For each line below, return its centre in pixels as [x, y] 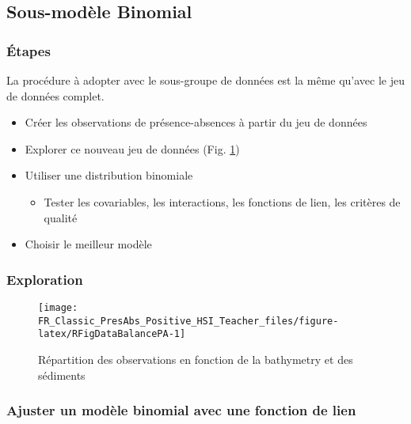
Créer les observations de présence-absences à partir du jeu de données [196, 122]
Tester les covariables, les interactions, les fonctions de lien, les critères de [222, 201]
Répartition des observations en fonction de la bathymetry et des [196, 359]
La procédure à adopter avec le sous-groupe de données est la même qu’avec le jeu [206, 80]
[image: [58, 307]
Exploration [45, 279]
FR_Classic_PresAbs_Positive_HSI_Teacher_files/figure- [188, 321]
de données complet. [55, 95]
